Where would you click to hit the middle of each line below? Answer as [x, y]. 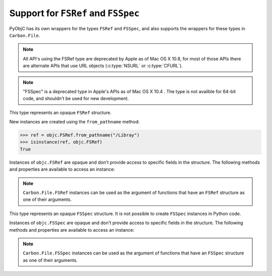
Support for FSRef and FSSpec [74, 13]
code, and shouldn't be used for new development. [76, 99]
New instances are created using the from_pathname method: [75, 122]
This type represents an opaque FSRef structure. [60, 112]
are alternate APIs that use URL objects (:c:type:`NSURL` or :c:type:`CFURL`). [103, 66]
